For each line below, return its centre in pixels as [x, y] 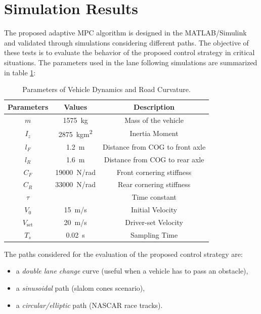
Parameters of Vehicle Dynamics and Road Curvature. [106, 89]
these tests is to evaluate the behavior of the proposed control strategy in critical [129, 52]
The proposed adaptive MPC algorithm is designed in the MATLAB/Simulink [125, 33]
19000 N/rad [76, 172]
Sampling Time [154, 234]
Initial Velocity [154, 210]
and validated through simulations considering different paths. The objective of [126, 42]
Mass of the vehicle [154, 120]
